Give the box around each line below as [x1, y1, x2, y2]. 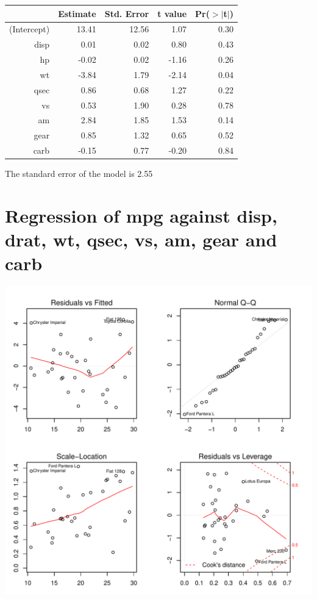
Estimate [58, 7, 96, 20]
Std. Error [104, 7, 149, 20]
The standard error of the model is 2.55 [5, 167, 153, 180]
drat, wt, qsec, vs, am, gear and [5, 227, 277, 252]
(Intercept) [9, 23, 50, 35]
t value [157, 7, 187, 20]
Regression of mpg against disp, [5, 203, 277, 228]
